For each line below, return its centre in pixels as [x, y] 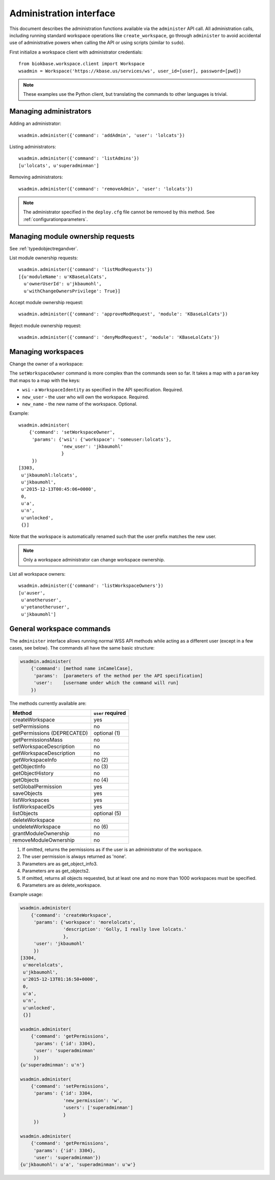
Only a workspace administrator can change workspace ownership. [94, 560]
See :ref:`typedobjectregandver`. [44, 248]
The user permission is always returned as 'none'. [74, 856]
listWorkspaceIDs [33, 807]
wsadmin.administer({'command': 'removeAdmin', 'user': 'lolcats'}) [106, 189]
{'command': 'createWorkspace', [71, 915]
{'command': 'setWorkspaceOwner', [72, 432]
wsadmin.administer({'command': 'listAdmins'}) [79, 158]
